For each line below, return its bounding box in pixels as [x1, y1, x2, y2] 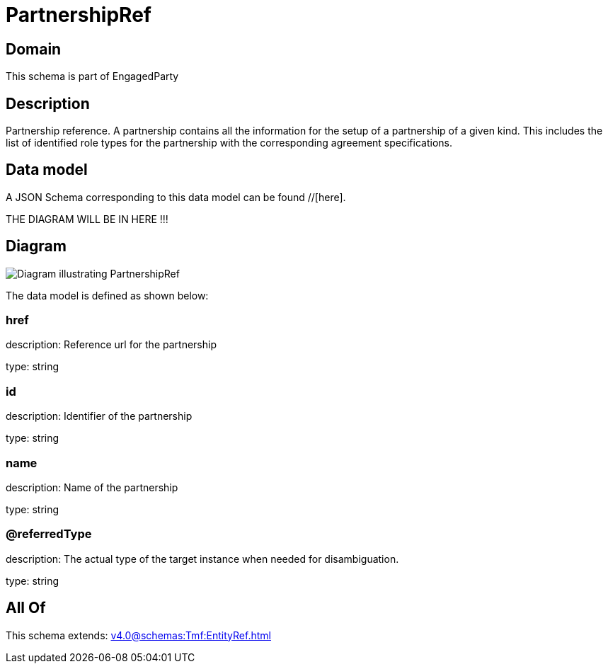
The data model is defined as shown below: [6, 289, 209, 302]
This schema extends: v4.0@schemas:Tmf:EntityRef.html [6, 629, 271, 641]
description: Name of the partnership [6, 481, 178, 493]
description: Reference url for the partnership [6, 338, 217, 351]
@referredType [6, 527, 92, 542]
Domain [6, 40, 62, 58]
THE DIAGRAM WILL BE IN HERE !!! [6, 212, 168, 225]
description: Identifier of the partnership [6, 410, 193, 423]
